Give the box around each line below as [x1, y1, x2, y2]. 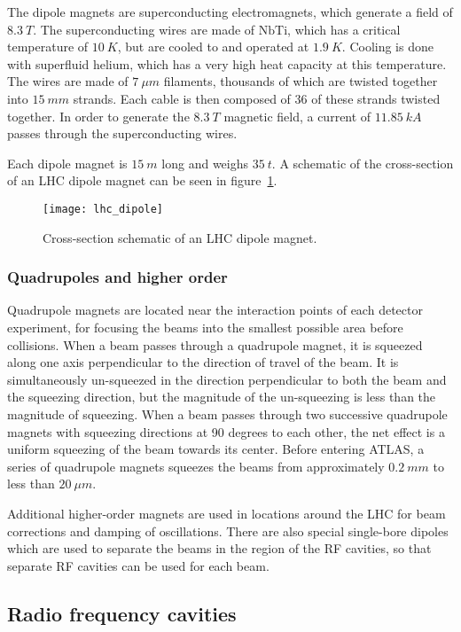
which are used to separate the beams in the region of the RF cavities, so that [7, 539, 432, 558]
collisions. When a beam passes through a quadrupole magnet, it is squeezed [7, 335, 423, 354]
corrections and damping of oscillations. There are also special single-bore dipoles [7, 521, 449, 540]
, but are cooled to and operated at [117, 37, 309, 56]
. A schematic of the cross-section [271, 153, 454, 172]
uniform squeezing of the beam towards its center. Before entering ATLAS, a [7, 440, 425, 458]
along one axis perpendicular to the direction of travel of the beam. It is [7, 353, 399, 371]
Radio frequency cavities [7, 599, 237, 627]
